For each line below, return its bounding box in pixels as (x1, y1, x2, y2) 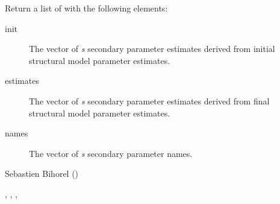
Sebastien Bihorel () (5, 167, 79, 180)
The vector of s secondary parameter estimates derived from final (29, 94, 270, 107)
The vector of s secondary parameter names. (29, 147, 193, 159)
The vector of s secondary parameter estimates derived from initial (29, 42, 275, 55)
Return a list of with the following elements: (5, 2, 168, 14)
